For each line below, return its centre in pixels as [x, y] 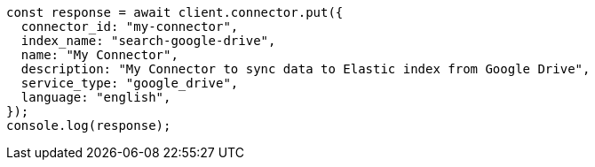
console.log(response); [89, 125]
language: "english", [96, 97]
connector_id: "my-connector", [130, 27]
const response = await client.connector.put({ [175, 12]
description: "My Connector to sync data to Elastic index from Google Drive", [305, 69]
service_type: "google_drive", [130, 83]
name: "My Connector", [99, 55]
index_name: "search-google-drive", [148, 41]
